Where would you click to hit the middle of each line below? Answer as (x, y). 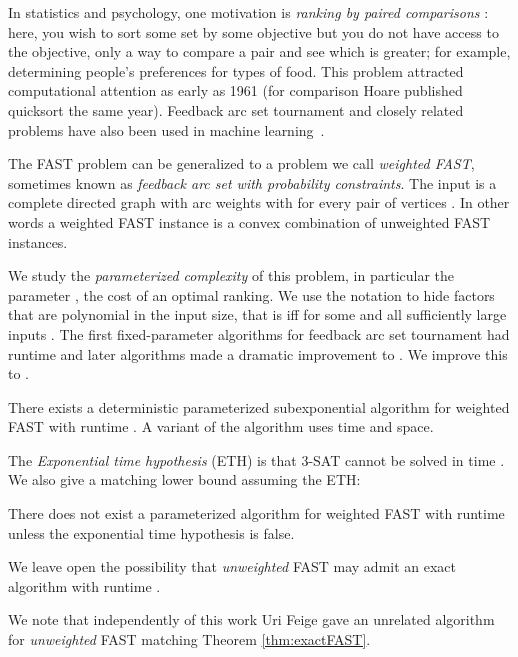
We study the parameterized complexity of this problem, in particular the (231, 275)
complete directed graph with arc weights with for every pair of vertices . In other (259, 202)
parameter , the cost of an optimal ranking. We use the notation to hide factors (251, 294)
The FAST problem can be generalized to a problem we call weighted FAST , (241, 163)
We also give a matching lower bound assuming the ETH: (184, 479)
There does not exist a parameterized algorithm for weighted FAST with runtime (256, 513)
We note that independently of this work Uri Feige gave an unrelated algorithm (251, 619)
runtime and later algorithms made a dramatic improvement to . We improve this (258, 353)
